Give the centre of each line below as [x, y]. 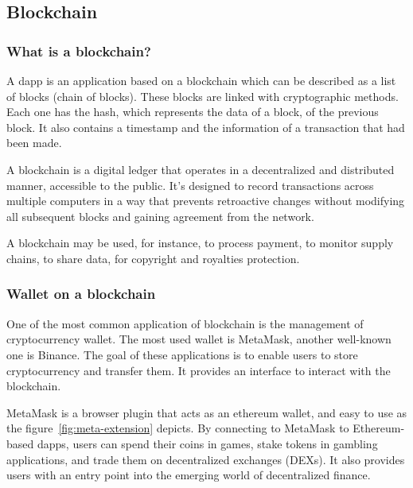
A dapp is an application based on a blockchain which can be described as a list [201, 80]
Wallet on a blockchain [81, 294]
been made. [34, 143]
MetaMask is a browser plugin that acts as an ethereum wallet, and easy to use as [207, 412]
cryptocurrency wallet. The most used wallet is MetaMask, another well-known [199, 339]
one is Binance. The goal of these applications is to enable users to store [182, 354]
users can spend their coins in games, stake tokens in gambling [225, 443]
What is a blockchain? [79, 50]
